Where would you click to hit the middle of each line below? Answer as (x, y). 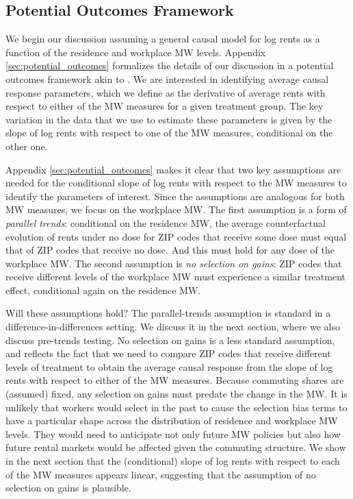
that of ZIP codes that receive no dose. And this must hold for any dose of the (170, 250)
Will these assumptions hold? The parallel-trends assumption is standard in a (168, 313)
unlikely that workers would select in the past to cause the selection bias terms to (176, 407)
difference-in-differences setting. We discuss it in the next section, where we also (173, 327)
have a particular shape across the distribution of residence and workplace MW (172, 421)
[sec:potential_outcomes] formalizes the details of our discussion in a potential (170, 65)
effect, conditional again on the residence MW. (103, 290)
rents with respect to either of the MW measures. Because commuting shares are (175, 380)
